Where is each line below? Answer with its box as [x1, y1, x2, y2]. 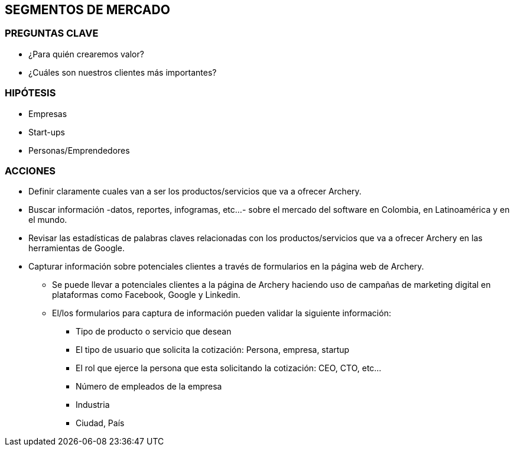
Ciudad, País [76, 418, 125, 429]
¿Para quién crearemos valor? [28, 48, 144, 59]
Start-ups [28, 126, 65, 137]
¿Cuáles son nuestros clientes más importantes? [28, 67, 217, 77]
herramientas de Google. [28, 243, 125, 254]
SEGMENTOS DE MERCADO [5, 2, 170, 17]
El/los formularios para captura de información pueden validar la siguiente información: [52, 308, 391, 319]
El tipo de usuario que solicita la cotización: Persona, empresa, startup [76, 345, 350, 355]
